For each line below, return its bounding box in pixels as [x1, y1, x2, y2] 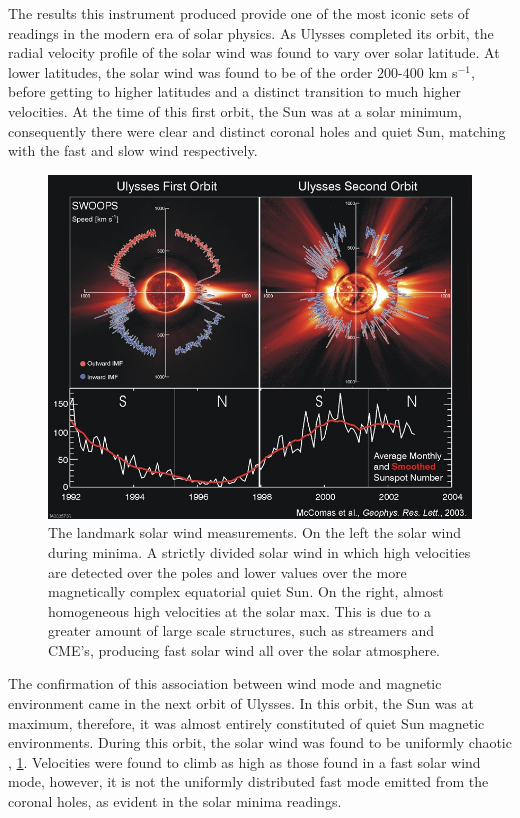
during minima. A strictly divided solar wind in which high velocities [48, 541, 471, 562]
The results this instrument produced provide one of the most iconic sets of [8, 3, 470, 23]
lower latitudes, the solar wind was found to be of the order [8, 61, 373, 82]
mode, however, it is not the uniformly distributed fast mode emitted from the [8, 771, 489, 792]
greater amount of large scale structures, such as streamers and [48, 620, 435, 641]
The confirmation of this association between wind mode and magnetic [8, 673, 442, 694]
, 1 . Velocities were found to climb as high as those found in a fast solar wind [8, 751, 481, 772]
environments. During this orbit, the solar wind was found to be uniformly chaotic [8, 732, 512, 753]
